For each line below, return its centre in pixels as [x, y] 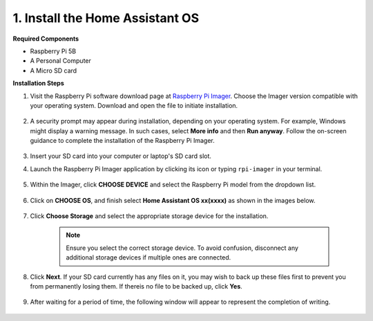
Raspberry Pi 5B [53, 51]
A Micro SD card [54, 70]
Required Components [46, 39]
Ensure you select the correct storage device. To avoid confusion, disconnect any [182, 248]
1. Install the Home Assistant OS [106, 18]
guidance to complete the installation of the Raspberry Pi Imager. [122, 141]
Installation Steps [39, 84]
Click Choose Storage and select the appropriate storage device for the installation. [149, 216]
